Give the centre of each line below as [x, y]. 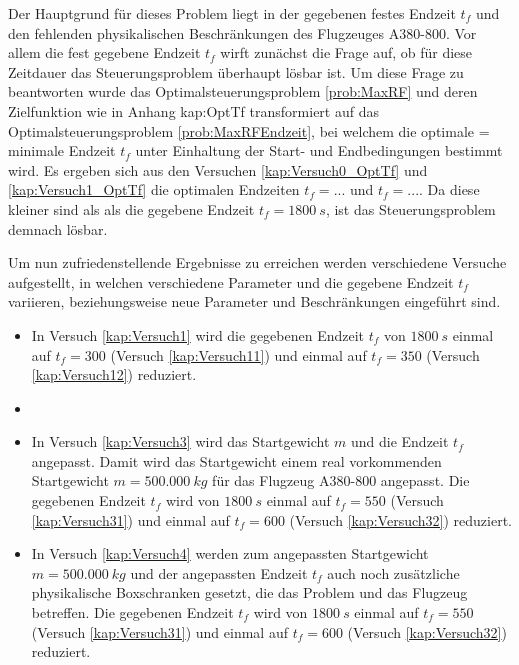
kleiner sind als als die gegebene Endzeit [131, 208]
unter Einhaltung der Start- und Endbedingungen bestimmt [319, 150]
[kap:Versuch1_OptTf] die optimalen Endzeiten [154, 189]
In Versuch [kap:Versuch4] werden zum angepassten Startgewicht [230, 553]
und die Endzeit [399, 441]
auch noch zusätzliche [393, 572]
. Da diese [449, 189]
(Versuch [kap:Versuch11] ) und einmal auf [238, 354]
